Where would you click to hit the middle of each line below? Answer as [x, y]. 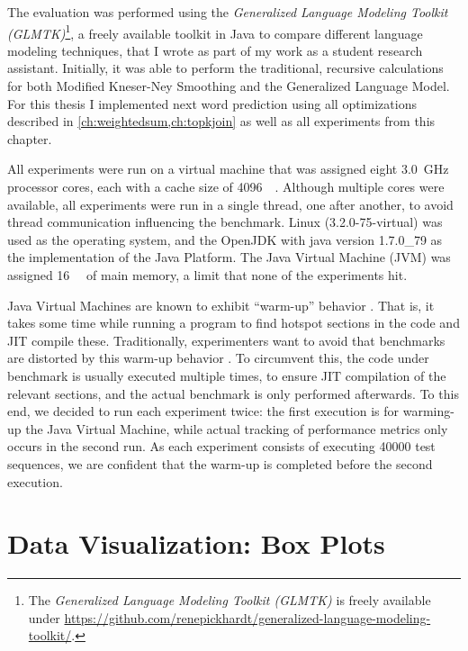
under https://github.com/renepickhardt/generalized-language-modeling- [229, 617]
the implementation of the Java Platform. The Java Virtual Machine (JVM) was [229, 257]
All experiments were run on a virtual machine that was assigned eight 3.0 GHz [228, 169]
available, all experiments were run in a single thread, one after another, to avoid [230, 204]
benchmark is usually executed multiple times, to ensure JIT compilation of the [227, 375]
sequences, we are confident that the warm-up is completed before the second [220, 463]
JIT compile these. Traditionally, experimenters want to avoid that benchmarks [226, 340]
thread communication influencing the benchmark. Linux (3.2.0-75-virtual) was [225, 222]
